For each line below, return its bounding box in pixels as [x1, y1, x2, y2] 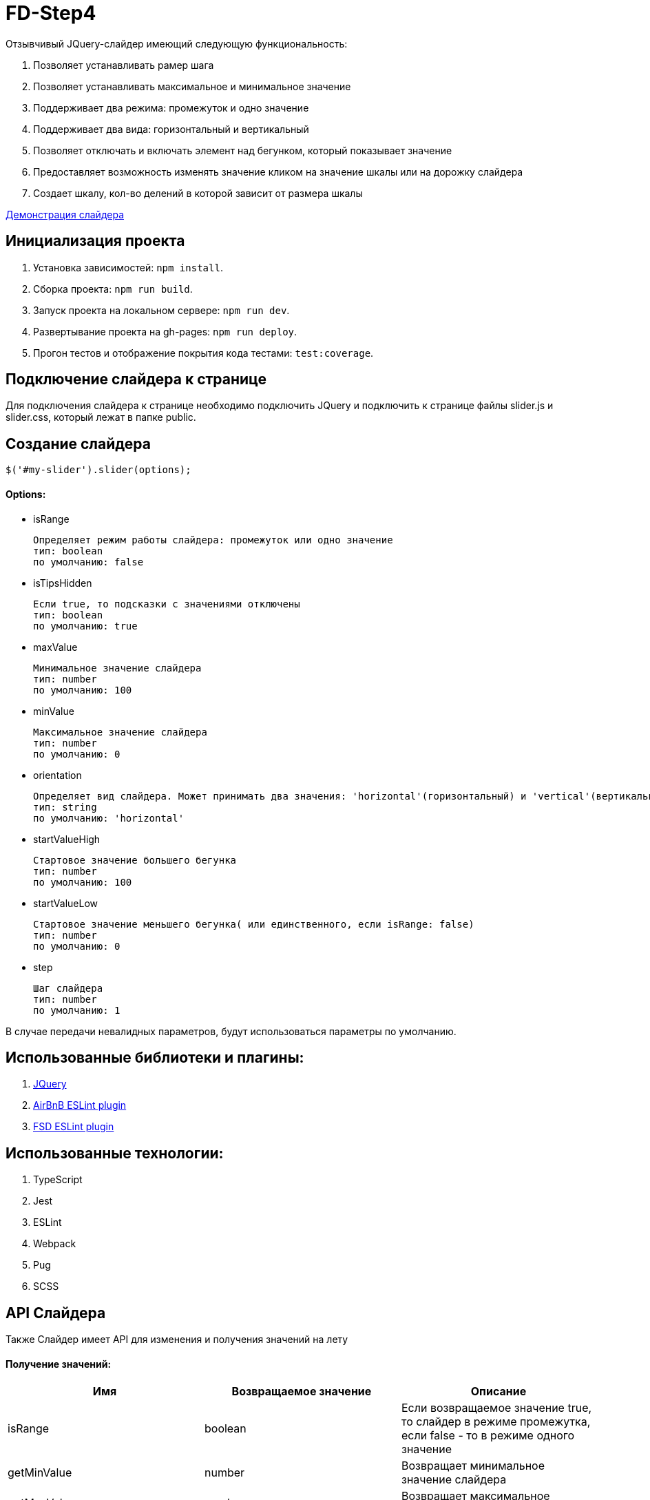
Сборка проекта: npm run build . [33, 282, 193, 295]
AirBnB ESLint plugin [33, 1099, 127, 1112]
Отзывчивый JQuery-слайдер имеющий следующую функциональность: [6, 37, 348, 50]
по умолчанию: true [33, 620, 138, 632]
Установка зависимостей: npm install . [33, 261, 223, 273]
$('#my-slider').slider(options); [6, 464, 191, 476]
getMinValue [8, 1466, 72, 1480]
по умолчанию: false [33, 556, 144, 567]
